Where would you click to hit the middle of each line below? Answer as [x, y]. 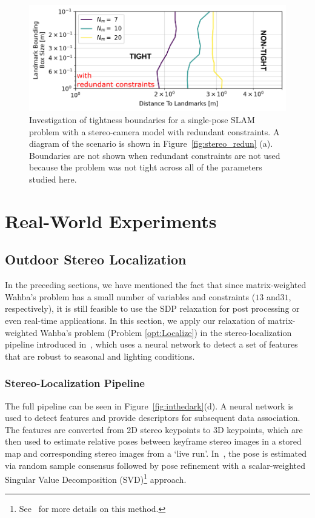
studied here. [53, 179]
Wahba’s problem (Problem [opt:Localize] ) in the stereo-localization [166, 332]
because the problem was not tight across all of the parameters [146, 167]
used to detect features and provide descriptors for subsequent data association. [153, 418]
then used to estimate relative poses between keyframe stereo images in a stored [153, 441]
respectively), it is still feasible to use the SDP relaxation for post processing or [152, 308]
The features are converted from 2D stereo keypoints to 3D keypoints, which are [154, 429]
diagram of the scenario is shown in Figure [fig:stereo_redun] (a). [151, 143]
